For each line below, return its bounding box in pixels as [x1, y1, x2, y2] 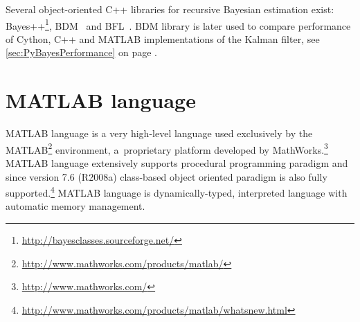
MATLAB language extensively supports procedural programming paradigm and [6, 156, 348, 170]
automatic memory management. [6, 199, 145, 213]
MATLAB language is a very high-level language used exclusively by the [6, 126, 313, 141]
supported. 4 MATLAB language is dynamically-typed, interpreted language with [6, 184, 348, 199]
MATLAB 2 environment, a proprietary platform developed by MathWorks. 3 [6, 140, 328, 156]
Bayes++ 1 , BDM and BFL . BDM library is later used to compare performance [6, 16, 351, 33]
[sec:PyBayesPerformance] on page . [6, 45, 157, 60]
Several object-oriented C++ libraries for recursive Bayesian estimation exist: [6, 2, 334, 16]
